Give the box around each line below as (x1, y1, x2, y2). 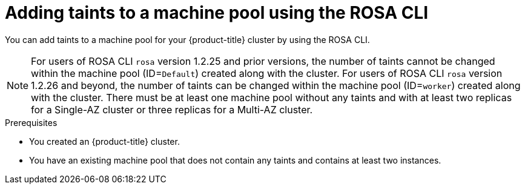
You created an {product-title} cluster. (29, 136, 180, 147)
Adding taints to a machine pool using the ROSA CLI (5, 2, 429, 23)
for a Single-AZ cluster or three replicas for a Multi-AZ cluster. (31, 103, 313, 116)
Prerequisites (5, 117, 58, 128)
